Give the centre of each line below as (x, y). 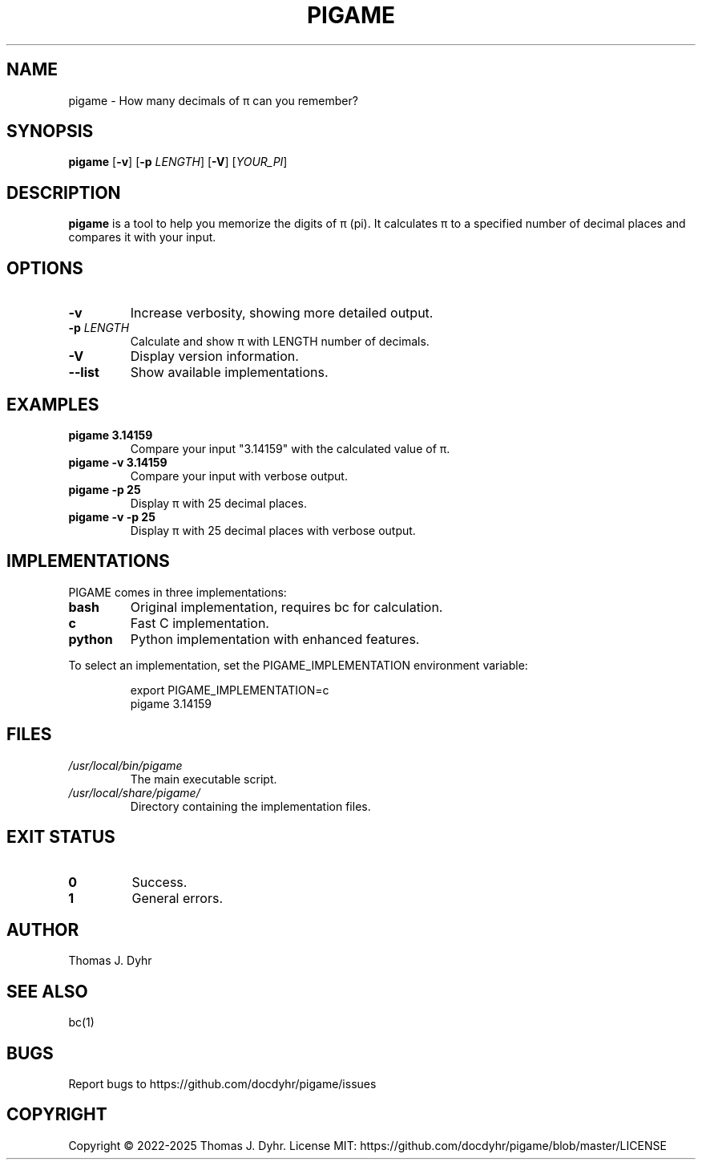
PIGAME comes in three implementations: (178, 592)
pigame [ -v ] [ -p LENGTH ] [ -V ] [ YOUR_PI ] (178, 162)
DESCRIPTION (64, 192)
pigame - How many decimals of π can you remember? (213, 100)
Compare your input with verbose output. (239, 476)
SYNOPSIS (50, 132)
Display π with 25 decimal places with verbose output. (273, 530)
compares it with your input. (142, 237)
